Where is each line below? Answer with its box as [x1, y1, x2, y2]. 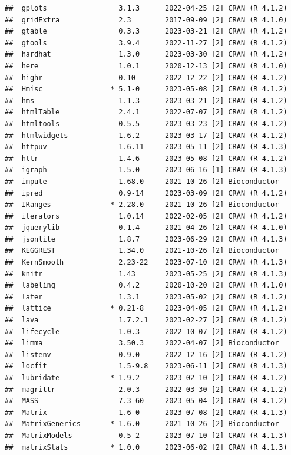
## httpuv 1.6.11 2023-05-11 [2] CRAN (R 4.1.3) [5, 143, 287, 151]
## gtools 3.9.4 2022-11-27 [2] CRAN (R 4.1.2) [5, 38, 287, 47]
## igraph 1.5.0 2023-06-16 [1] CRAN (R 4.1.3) [5, 166, 287, 174]
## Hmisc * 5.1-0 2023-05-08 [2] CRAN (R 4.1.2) [5, 85, 287, 94]
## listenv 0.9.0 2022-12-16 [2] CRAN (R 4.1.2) [5, 350, 287, 359]
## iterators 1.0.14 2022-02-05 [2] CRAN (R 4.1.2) [5, 212, 287, 220]
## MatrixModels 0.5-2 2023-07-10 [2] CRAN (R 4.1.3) [5, 431, 287, 440]
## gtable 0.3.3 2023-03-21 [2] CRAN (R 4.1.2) [5, 27, 287, 36]
